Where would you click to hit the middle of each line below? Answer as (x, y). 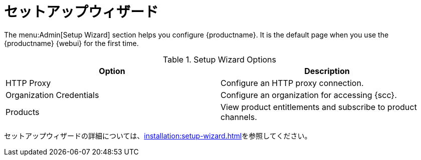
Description (327, 71)
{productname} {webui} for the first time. (71, 43)
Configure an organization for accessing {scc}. (309, 95)
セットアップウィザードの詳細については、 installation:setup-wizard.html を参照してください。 (158, 135)
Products (23, 112)
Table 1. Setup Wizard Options (220, 59)
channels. (239, 117)
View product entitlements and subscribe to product (319, 107)
